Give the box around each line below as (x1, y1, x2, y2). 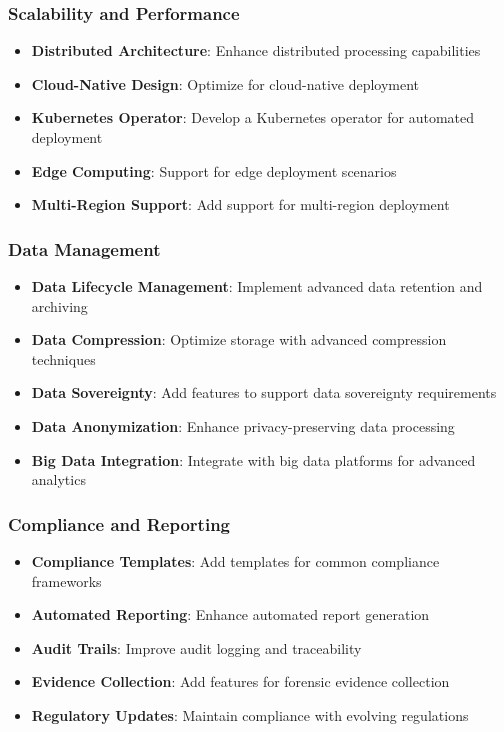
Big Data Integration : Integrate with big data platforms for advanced (31, 449, 476, 470)
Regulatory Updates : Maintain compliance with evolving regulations (31, 704, 469, 725)
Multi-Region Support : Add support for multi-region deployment (31, 194, 450, 215)
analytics (31, 469, 86, 490)
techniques (31, 348, 96, 369)
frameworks (31, 570, 102, 591)
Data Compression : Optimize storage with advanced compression (31, 329, 447, 350)
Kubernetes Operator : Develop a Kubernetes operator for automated (31, 107, 475, 128)
